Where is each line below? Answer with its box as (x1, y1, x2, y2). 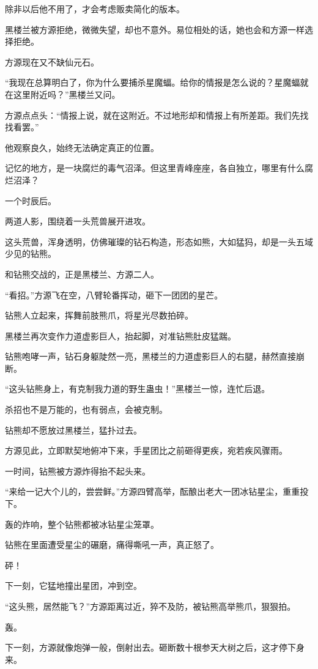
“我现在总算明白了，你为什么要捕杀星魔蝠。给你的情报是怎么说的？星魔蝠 (5, 76, 300, 89)
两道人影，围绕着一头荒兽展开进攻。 (5, 215, 150, 227)
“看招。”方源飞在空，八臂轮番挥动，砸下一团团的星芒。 (5, 288, 223, 301)
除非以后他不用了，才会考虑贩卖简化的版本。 (5, 2, 185, 15)
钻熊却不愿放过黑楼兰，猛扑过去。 (5, 423, 142, 436)
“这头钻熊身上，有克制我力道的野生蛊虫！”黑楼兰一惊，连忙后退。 (5, 382, 270, 395)
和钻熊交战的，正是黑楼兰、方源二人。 (5, 267, 159, 280)
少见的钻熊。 (5, 247, 56, 260)
